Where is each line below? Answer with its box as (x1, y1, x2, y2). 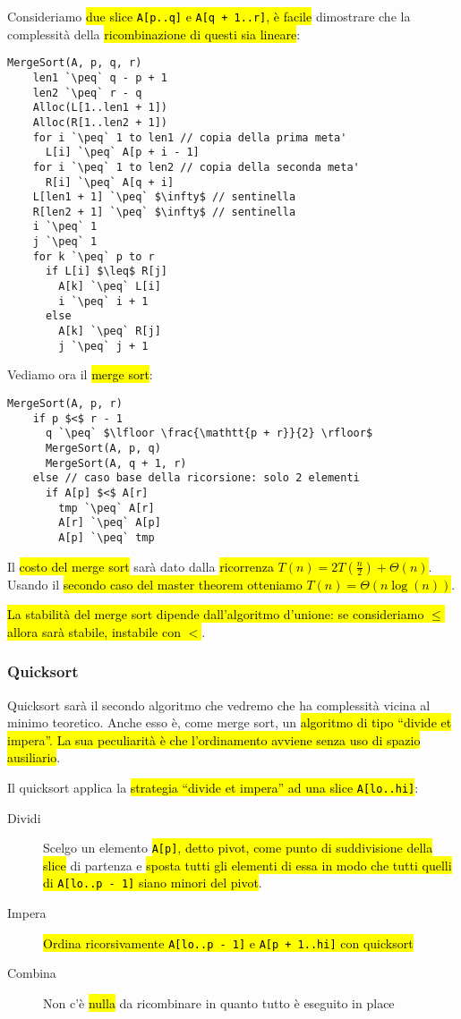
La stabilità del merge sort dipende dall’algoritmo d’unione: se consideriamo (7, 605, 424, 624)
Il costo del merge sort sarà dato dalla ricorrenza (7, 556, 274, 575)
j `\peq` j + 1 (58, 339, 149, 352)
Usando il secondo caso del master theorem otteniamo (7, 574, 303, 593)
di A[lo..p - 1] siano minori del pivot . (43, 873, 262, 892)
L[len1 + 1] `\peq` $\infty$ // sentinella (32, 191, 296, 204)
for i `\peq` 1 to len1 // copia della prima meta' (32, 131, 347, 144)
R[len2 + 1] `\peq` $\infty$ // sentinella (32, 205, 296, 218)
